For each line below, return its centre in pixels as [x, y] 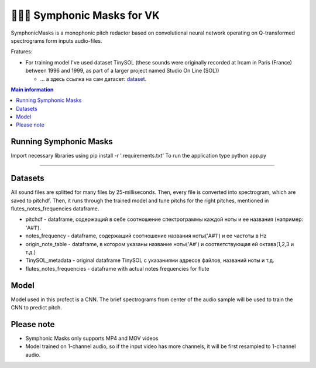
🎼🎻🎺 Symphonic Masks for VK [85, 15]
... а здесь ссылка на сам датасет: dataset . [93, 79]
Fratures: [22, 52]
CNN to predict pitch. [37, 308]
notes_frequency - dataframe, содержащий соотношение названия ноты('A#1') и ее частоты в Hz [146, 236]
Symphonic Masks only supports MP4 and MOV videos [92, 338]
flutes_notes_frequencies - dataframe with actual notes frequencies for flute [117, 268]
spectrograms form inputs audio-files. [56, 40]
